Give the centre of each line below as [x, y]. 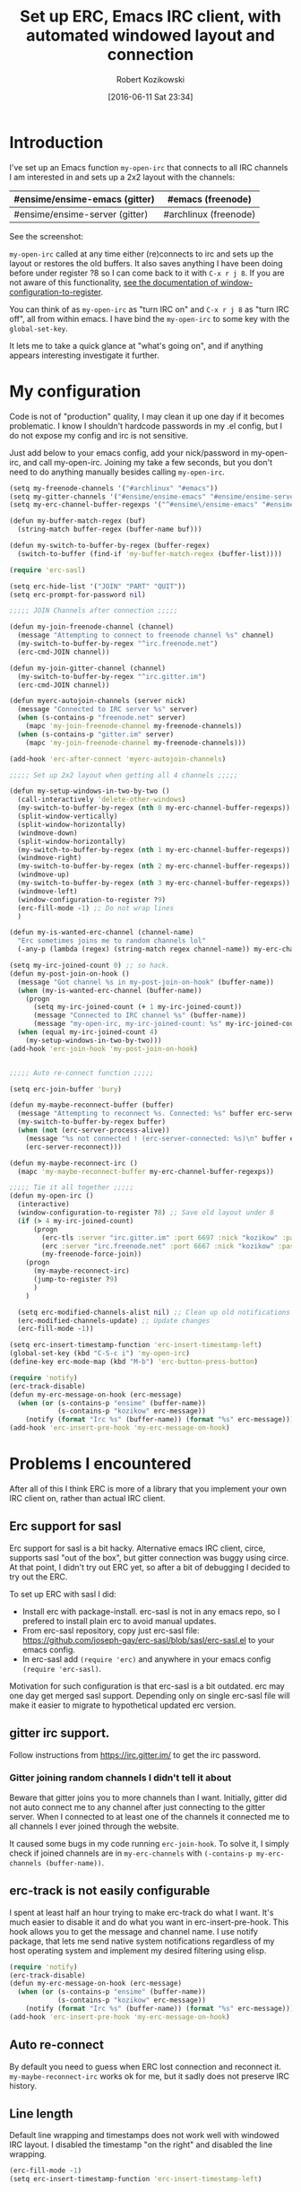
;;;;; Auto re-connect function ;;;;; [82, 1073]
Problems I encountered [100, 1464]
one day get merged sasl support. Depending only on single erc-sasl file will [150, 1695]
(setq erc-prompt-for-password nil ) [77, 595]
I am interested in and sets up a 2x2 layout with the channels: [122, 177]
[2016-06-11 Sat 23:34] [150, 97]
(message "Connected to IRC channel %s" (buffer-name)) [139, 1015]
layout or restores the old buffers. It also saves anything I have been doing [146, 263]
